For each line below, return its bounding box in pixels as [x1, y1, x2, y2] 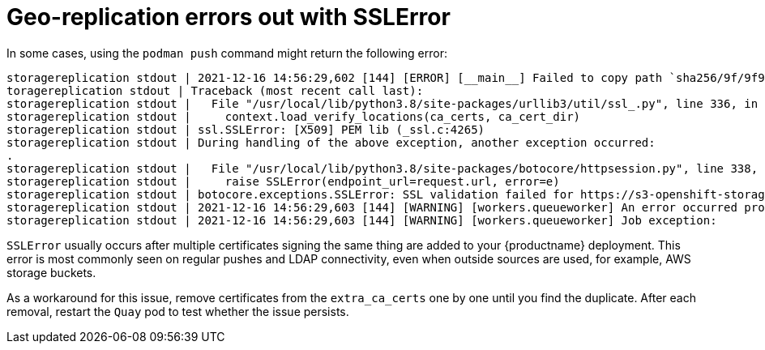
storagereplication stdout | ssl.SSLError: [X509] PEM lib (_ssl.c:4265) [6, 122, 485, 136]
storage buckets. [6, 265, 96, 280]
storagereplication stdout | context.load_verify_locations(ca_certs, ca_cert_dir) [6, 109, 581, 123]
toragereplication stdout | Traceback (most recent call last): [6, 83, 424, 97]
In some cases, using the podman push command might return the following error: [6, 45, 447, 60]
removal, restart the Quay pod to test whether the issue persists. [6, 304, 349, 318]
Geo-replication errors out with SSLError [6, 3, 451, 31]
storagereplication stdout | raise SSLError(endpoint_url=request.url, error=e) [6, 174, 560, 188]
